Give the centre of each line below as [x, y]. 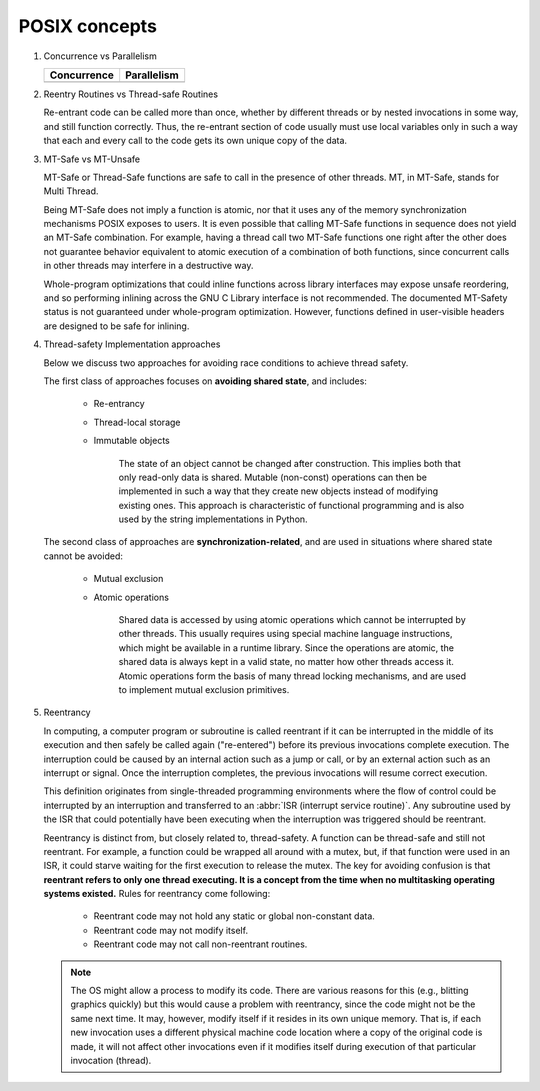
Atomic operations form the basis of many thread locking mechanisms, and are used [292, 676]
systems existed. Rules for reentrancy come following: [157, 894]
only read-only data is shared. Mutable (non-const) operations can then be [272, 477]
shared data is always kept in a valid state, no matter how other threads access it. [286, 662]
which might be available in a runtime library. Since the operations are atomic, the [286, 647]
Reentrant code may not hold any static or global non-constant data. [234, 916]
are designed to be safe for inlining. [116, 326]
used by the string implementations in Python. [213, 519]
